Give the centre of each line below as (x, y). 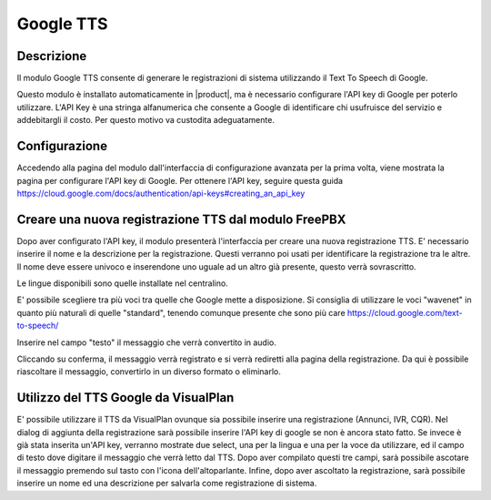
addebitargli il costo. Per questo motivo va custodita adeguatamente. (145, 120)
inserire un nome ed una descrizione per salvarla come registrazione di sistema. (167, 484)
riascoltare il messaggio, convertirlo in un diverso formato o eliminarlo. (149, 372)
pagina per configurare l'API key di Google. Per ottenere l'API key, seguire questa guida (180, 180)
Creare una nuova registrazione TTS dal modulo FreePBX (181, 219)
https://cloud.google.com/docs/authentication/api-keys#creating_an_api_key (161, 193)
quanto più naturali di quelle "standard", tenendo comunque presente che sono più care (181, 312)
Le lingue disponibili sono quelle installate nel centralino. (123, 283)
